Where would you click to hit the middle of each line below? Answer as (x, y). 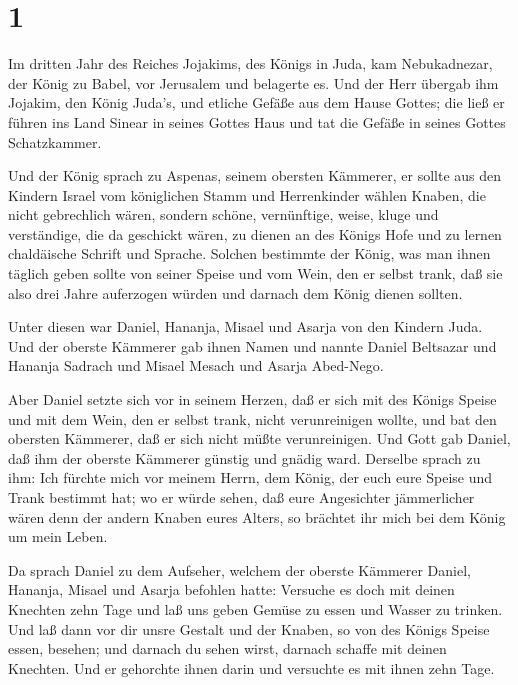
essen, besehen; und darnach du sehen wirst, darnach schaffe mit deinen (227, 648)
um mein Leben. (58, 536)
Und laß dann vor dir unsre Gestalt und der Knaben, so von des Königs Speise (249, 628)
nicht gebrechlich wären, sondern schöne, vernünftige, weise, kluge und (223, 214)
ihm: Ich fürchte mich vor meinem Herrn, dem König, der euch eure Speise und (250, 477)
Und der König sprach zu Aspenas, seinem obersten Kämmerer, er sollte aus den (255, 175)
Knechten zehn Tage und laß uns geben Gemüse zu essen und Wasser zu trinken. (255, 608)
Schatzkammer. (55, 141)
